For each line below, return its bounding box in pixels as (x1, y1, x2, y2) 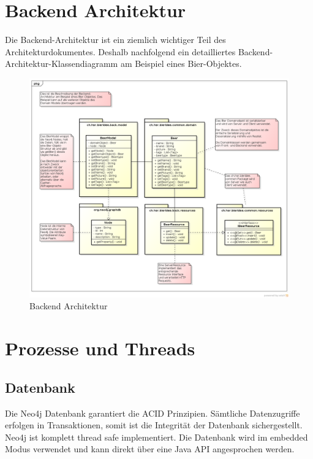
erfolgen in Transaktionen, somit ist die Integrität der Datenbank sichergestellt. (5, 418, 303, 431)
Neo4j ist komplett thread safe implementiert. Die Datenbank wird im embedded (5, 430, 308, 443)
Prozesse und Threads (5, 336, 195, 361)
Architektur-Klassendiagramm (5, 57, 118, 70)
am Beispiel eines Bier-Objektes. (120, 57, 242, 70)
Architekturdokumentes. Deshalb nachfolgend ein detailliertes (5, 45, 236, 58)
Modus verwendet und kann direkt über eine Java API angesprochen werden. (5, 442, 295, 455)
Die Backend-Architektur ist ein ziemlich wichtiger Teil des (5, 33, 226, 46)
